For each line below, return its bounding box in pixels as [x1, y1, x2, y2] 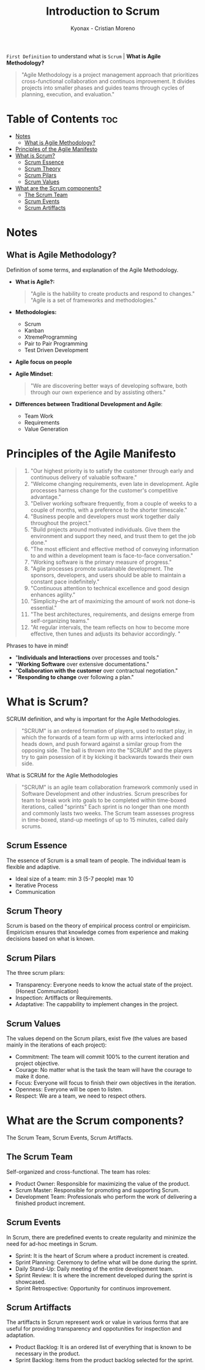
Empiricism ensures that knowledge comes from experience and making [6, 928, 188, 936]
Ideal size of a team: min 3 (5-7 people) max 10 [15, 875, 134, 882]
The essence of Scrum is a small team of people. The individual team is [6, 856, 187, 864]
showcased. [15, 1278, 46, 1285]
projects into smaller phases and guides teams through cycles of [21, 84, 185, 91]
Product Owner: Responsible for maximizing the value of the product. [15, 1180, 190, 1187]
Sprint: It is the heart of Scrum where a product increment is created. [15, 1252, 190, 1259]
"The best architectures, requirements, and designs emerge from [30, 610, 195, 618]
